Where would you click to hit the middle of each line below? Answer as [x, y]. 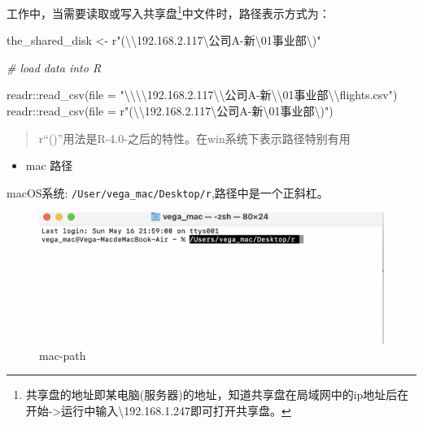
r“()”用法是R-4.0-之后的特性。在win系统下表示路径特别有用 [194, 138]
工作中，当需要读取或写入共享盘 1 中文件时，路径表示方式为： [168, 12]
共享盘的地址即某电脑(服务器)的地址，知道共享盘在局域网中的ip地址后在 [217, 395]
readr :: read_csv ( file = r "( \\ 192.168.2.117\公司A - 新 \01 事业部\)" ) [170, 111]
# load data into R [54, 67]
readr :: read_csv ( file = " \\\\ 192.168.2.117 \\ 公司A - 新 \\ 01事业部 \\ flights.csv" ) [202, 95]
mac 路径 [49, 165]
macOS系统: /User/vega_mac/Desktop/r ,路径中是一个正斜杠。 [168, 192]
